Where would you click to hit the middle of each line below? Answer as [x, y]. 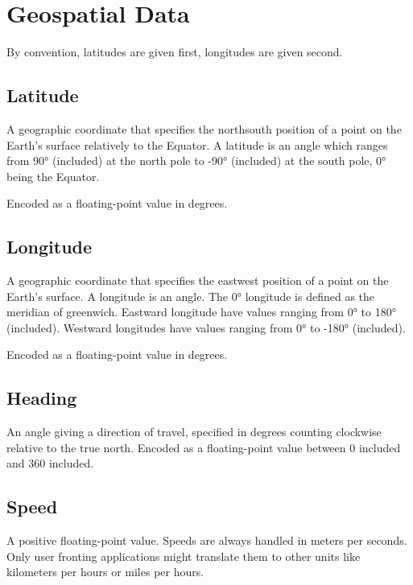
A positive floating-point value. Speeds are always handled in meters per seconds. [207, 540]
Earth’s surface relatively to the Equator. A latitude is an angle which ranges [197, 144]
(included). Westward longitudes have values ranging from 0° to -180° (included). [206, 327]
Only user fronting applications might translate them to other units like [184, 556]
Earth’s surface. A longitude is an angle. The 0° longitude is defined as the [191, 296]
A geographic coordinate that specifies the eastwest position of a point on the [198, 280]
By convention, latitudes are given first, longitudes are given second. [175, 52]
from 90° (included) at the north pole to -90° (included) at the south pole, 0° [196, 161]
